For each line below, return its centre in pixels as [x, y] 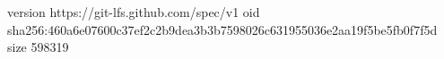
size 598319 [38, 47]
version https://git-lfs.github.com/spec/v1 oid [134, 12]
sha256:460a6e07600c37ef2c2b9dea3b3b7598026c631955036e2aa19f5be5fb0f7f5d [222, 29]
